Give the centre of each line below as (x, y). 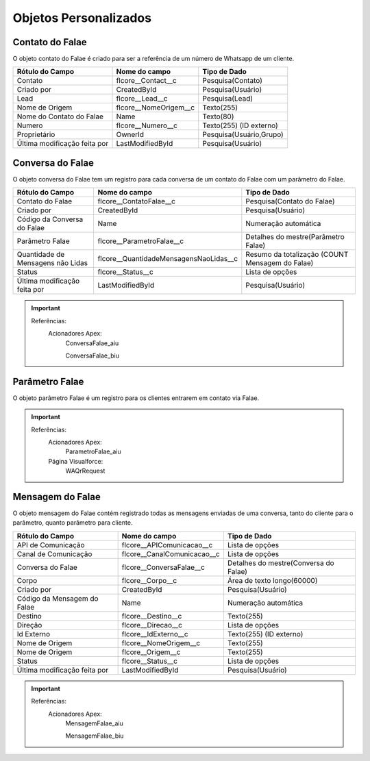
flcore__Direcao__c (152, 625)
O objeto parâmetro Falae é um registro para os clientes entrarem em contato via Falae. (136, 398)
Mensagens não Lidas (52, 263)
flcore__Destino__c (152, 616)
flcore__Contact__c (147, 81)
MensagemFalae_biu (95, 736)
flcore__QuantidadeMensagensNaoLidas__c (168, 259)
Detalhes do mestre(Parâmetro (295, 237)
